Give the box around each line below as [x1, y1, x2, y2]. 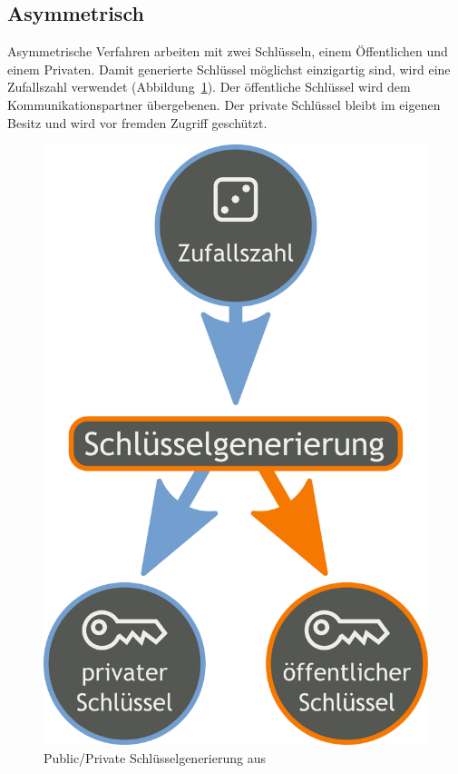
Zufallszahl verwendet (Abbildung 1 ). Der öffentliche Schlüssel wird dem [7, 77, 411, 96]
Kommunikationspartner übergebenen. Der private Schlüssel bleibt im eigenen [7, 94, 441, 114]
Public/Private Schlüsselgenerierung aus [44, 748, 266, 767]
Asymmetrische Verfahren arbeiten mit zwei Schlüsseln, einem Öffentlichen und [7, 42, 448, 61]
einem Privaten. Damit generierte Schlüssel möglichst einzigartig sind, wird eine [7, 59, 451, 78]
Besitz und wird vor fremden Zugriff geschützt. [7, 113, 268, 132]
